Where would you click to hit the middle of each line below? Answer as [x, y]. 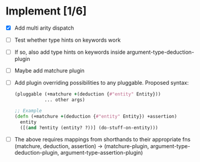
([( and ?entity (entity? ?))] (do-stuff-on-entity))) [89, 128]
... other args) [65, 100]
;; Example [28, 111]
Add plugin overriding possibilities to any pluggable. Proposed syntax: [102, 83]
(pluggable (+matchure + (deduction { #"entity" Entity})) [88, 94]
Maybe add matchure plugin [50, 71]
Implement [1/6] [46, 11]
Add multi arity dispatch [44, 28]
